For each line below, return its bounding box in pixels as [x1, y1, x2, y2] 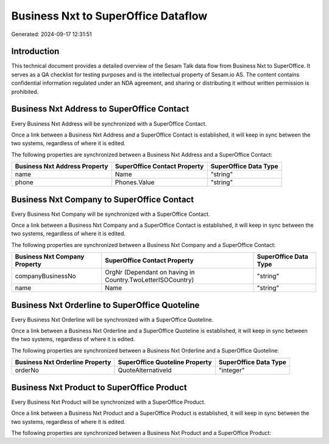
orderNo [15, 366, 40, 374]
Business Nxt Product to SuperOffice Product [11, 382, 187, 393]
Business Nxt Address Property [15, 162, 108, 171]
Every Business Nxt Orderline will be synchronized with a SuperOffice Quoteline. [11, 316, 214, 323]
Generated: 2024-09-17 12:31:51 [11, 30, 92, 38]
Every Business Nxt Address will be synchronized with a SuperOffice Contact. [11, 120, 207, 127]
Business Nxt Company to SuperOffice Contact [11, 194, 194, 204]
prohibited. [11, 88, 39, 95]
